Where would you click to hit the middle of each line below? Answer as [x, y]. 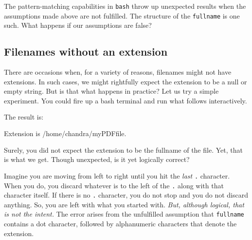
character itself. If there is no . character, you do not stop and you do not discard [126, 195]
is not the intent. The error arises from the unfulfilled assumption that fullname [124, 214]
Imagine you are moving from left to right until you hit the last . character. [117, 175]
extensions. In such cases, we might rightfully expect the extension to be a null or [126, 81]
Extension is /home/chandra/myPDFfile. [65, 133]
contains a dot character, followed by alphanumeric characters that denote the [120, 224]
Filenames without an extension [86, 51]
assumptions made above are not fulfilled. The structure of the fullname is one [122, 15]
